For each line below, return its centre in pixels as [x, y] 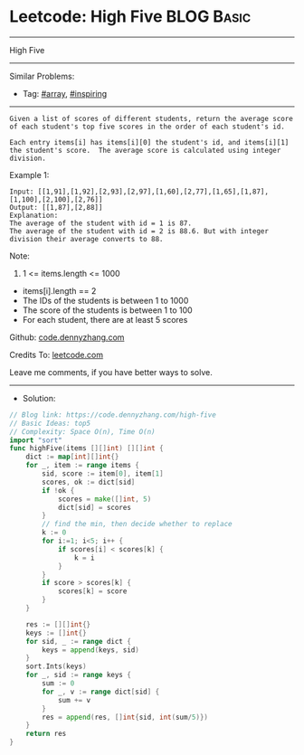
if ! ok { [58, 490]
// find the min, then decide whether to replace [137, 524]
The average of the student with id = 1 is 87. [101, 223]
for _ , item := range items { [83, 466]
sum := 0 [58, 684]
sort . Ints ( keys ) [57, 666]
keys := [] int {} [57, 633]
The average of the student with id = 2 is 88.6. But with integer [139, 231]
